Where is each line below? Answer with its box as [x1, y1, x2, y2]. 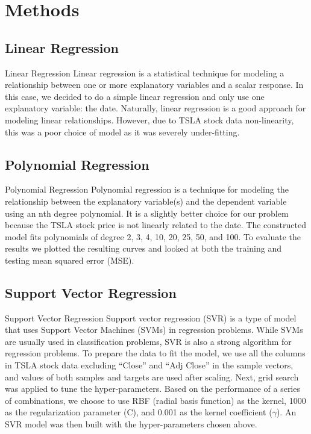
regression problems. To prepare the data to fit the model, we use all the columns [5, 347, 306, 359]
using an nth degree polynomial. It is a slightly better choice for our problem [5, 206, 289, 219]
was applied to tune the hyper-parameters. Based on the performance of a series [5, 382, 300, 395]
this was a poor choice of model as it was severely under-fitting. [5, 125, 240, 138]
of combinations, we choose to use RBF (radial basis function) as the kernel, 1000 [5, 394, 306, 406]
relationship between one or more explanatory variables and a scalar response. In [5, 78, 304, 91]
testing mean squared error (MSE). [5, 253, 134, 266]
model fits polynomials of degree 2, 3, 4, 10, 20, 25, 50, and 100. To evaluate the [5, 230, 301, 243]
